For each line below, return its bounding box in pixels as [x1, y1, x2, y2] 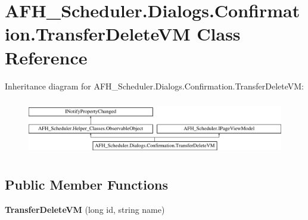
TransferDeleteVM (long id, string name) [5, 203, 165, 216]
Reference [5, 45, 88, 69]
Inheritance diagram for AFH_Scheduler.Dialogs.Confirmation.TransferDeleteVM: [5, 79, 304, 92]
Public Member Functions [5, 175, 168, 194]
